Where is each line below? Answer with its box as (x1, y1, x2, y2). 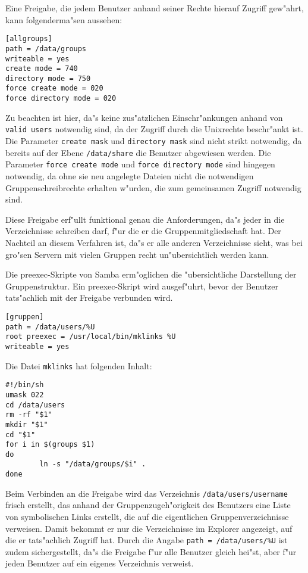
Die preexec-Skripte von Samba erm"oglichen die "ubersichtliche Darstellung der (5, 268, 297, 281)
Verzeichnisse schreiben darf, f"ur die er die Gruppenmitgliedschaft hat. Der (5, 225, 281, 237)
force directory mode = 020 (5, 94, 117, 103)
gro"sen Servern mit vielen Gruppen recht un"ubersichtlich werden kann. (5, 248, 269, 260)
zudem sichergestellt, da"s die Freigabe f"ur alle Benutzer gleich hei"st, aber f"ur (5, 545, 297, 558)
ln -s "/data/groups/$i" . (39, 460, 146, 469)
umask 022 (5, 390, 44, 399)
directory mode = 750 (5, 74, 91, 83)
